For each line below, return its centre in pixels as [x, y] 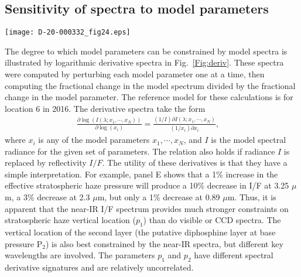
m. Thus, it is [252, 197]
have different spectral [234, 255]
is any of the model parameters [94, 140]
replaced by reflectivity [46, 163]
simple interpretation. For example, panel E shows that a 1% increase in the [141, 174]
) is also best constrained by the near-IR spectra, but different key [164, 243]
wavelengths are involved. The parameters [80, 255]
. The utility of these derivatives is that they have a [195, 163]
